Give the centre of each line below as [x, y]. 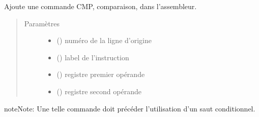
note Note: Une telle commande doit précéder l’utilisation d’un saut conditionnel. [130, 108]
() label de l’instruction [93, 57]
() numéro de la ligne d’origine [104, 40]
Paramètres [42, 23]
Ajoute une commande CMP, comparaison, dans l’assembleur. [100, 6]
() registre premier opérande [101, 74]
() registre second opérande [99, 91]
